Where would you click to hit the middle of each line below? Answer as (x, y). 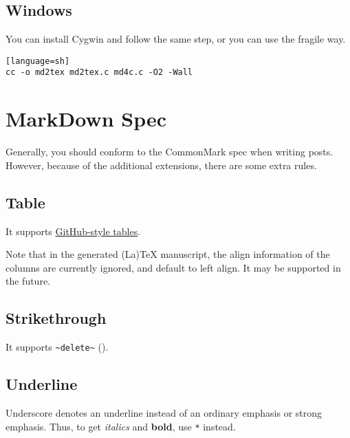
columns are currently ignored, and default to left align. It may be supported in (173, 267)
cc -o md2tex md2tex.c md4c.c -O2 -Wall (99, 73)
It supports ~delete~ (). (57, 347)
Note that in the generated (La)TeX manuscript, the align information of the (168, 254)
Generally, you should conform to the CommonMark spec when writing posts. (169, 152)
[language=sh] (38, 61)
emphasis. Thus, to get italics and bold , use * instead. (121, 426)
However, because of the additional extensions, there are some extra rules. (161, 165)
